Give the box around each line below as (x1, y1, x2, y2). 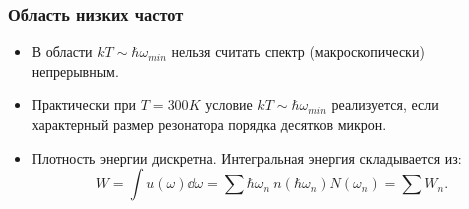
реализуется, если (331, 94, 439, 115)
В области (31, 41, 93, 62)
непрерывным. (31, 60, 119, 81)
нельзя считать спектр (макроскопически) (171, 41, 425, 62)
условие (205, 94, 253, 115)
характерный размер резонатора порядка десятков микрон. (31, 114, 387, 134)
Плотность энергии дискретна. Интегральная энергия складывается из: (31, 147, 462, 168)
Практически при (31, 94, 137, 115)
